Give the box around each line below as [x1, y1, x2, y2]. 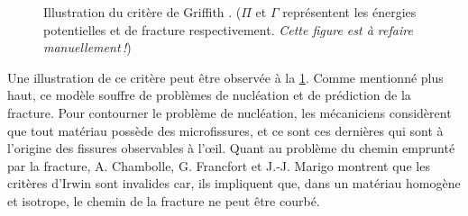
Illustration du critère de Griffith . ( [43, 3, 242, 21]
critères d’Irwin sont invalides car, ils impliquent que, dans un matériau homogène [7, 174, 461, 193]
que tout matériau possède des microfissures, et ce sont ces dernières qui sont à [7, 121, 444, 139]
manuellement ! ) [43, 38, 132, 57]
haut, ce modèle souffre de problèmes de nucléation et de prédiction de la [7, 85, 411, 104]
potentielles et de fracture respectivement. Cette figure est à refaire [43, 20, 413, 39]
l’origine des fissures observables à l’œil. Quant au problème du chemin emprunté [7, 139, 455, 157]
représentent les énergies [282, 3, 417, 21]
